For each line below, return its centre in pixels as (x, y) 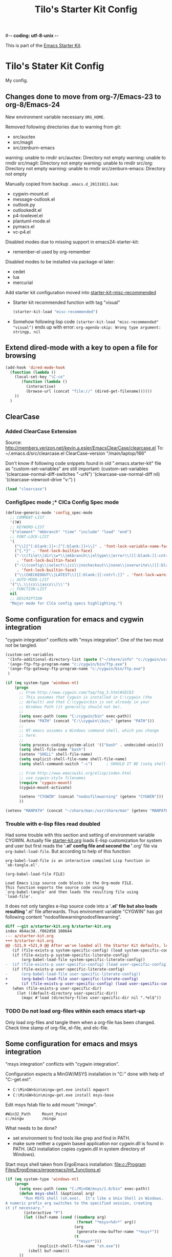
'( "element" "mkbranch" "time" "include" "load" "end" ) (71, 532)
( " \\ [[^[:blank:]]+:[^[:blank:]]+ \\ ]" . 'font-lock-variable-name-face (92, 546)
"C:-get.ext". (19, 1080)
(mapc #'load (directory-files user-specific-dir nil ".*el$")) (91, 998)
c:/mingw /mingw (31, 1119)
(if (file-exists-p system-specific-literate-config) (71, 955)
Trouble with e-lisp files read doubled (53, 824)
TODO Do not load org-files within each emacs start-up (75, 1011)
